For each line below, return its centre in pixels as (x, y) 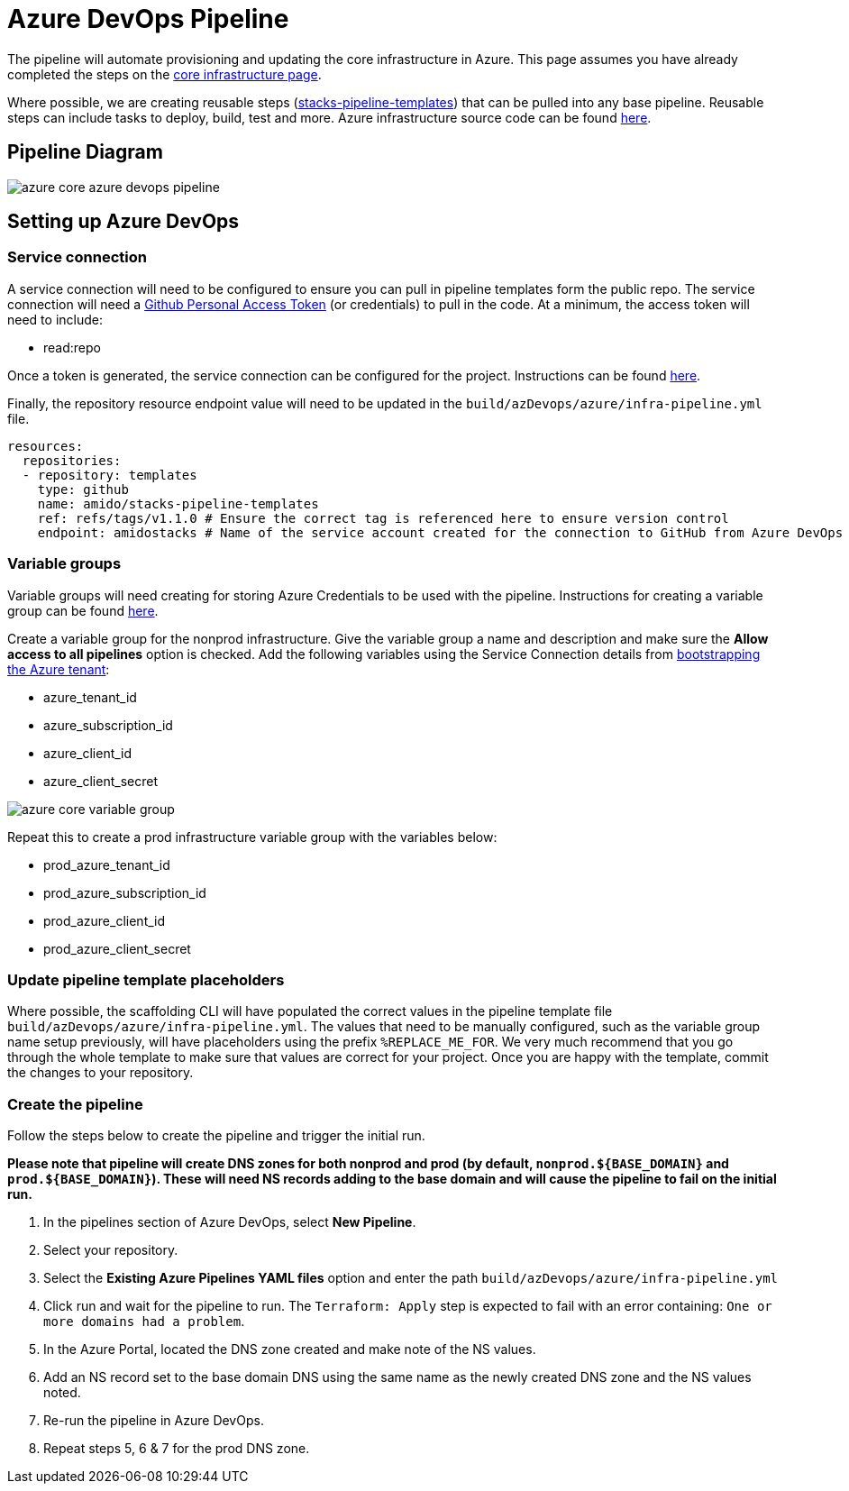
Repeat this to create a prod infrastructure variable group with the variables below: (252, 837)
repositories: (72, 460)
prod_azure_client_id (105, 920)
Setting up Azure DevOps (123, 222)
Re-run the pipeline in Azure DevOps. (154, 1421)
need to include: (55, 319)
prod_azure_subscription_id (125, 892)
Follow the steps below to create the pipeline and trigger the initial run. (216, 1136)
